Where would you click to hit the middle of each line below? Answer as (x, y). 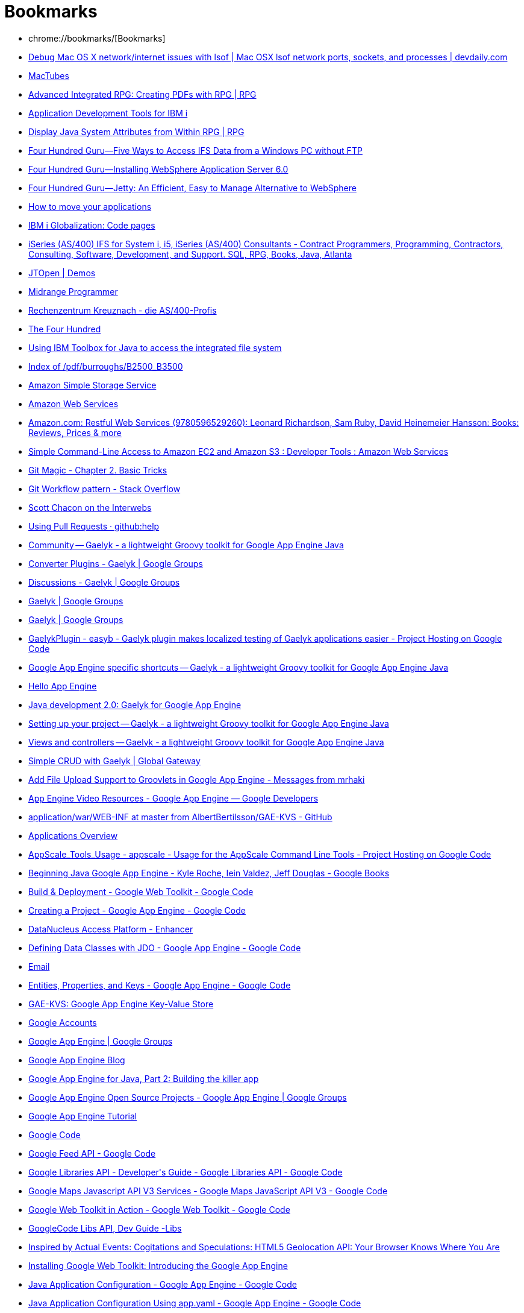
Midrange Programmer (73, 291)
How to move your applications (90, 206)
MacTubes (49, 75)
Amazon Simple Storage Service (92, 385)
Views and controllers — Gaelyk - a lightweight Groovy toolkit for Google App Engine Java (206, 742)
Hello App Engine (63, 686)
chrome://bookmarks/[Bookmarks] (97, 38)
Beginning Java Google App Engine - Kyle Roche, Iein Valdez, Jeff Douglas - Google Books (209, 873)
